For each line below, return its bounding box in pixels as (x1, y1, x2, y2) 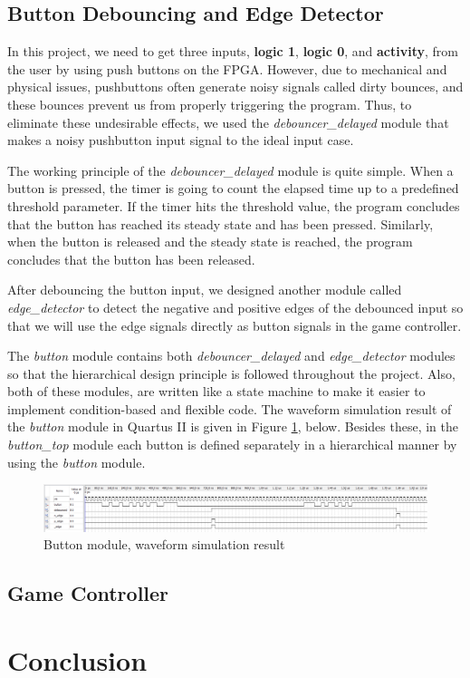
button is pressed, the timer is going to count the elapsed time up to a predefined (7, 179, 459, 198)
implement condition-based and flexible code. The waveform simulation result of (7, 399, 452, 418)
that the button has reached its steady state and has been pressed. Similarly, (7, 214, 434, 233)
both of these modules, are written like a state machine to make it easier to (7, 382, 426, 401)
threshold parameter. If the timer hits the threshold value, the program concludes (7, 196, 460, 215)
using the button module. (7, 452, 146, 471)
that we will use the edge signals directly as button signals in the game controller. (7, 315, 462, 334)
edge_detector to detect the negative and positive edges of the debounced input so (7, 297, 464, 316)
